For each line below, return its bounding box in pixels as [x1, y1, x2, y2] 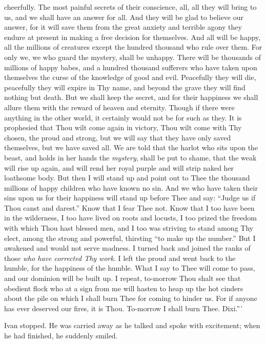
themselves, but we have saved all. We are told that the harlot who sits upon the [4, 142, 258, 153]
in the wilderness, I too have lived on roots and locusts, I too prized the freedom [4, 212, 257, 223]
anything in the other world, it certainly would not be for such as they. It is [4, 112, 242, 123]
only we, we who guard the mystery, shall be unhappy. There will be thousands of [4, 51, 261, 62]
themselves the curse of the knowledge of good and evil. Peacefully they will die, [4, 72, 256, 83]
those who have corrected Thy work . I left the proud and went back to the [4, 252, 236, 263]
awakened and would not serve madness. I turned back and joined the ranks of [4, 242, 251, 253]
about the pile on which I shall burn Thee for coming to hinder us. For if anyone [4, 293, 257, 303]
